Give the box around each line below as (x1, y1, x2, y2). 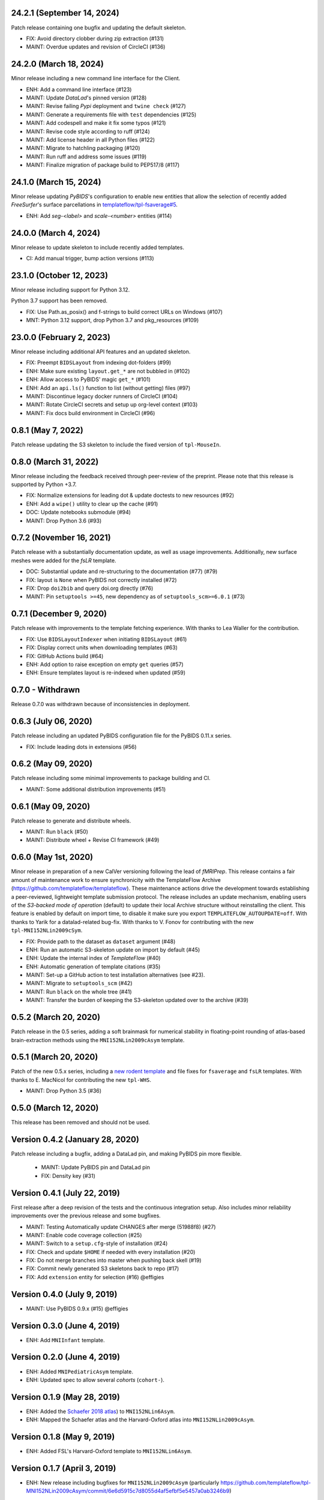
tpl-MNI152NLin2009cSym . (11, 927, 83, 934)
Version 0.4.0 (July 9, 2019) (11, 1289, 118, 1299)
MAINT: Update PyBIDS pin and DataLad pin (41, 1164, 150, 1171)
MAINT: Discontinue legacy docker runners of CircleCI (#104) (26, 393, 178, 400)
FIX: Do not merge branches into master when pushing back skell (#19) (26, 1257, 202, 1264)
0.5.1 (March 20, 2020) (11, 1052, 98, 1062)
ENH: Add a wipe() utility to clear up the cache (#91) (26, 500, 158, 507)
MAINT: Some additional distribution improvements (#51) (26, 785, 166, 793)
